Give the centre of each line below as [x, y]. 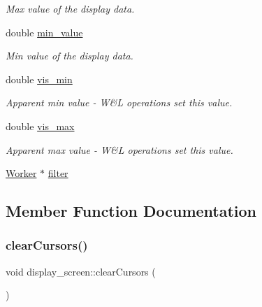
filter [58, 173]
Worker [21, 173]
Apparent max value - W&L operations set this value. [119, 149]
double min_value [44, 32]
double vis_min [39, 79]
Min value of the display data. [70, 56]
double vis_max [40, 126]
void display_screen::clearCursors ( [81, 271]
